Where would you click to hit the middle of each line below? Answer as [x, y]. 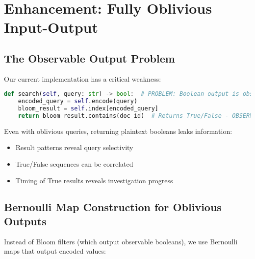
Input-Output [51, 27]
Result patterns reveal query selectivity [74, 147]
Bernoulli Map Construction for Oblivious [113, 206]
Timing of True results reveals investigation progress [94, 180]
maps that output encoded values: [55, 251]
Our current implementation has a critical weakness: [83, 78]
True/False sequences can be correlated [74, 164]
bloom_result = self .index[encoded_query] [88, 109]
